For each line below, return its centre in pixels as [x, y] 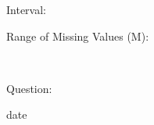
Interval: [26, 9]
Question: [29, 88]
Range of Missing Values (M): [78, 36]
